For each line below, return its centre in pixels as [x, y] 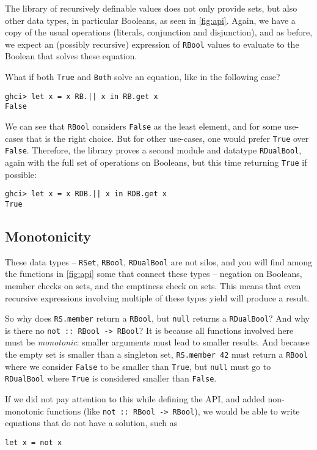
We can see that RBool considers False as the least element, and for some [143, 126]
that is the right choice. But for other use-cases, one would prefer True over [168, 138]
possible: [21, 174]
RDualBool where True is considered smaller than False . [111, 378]
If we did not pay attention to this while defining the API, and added [135, 399]
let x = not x [34, 442]
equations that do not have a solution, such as [91, 423]
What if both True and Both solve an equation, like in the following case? [143, 77]
